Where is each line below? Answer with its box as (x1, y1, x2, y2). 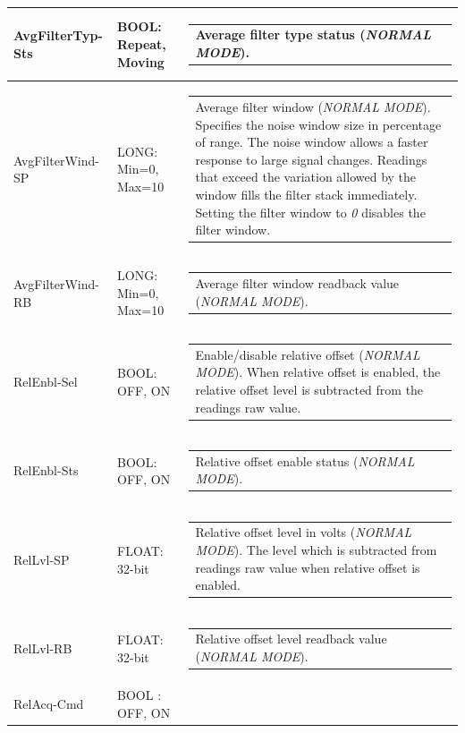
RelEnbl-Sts (13, 461, 79, 480)
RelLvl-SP (13, 550, 70, 568)
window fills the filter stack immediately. (195, 184, 418, 203)
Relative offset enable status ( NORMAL (195, 451, 415, 470)
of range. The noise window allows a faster (195, 132, 428, 151)
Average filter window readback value (195, 274, 400, 293)
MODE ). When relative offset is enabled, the (195, 362, 441, 381)
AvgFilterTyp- (13, 26, 103, 45)
